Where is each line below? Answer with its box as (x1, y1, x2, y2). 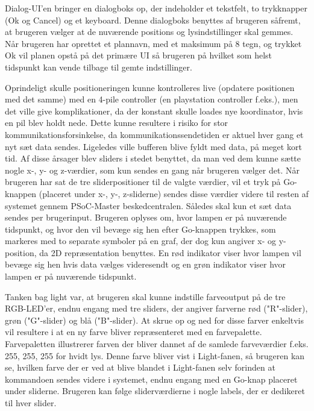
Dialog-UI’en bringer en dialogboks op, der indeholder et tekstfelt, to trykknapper (5, 2, 307, 14)
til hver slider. (5, 397, 57, 409)
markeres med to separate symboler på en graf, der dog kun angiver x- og (5, 234, 277, 247)
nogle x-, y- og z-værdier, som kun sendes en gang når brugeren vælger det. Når (5, 163, 300, 176)
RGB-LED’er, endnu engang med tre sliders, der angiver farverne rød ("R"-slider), (5, 302, 308, 315)
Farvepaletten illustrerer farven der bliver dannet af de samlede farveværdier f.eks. (5, 337, 309, 350)
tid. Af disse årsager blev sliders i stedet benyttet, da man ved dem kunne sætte (5, 152, 301, 165)
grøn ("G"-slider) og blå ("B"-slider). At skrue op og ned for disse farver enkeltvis (5, 313, 304, 326)
